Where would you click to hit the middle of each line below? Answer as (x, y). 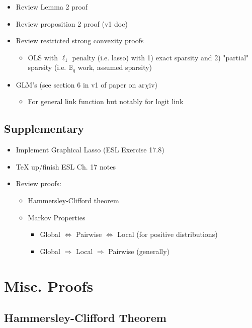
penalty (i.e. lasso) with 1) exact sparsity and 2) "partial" (160, 57)
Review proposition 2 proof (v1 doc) (72, 23)
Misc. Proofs (49, 285)
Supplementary (44, 129)
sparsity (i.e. (47, 67)
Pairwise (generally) (139, 251)
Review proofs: (38, 183)
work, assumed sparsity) (115, 67)
